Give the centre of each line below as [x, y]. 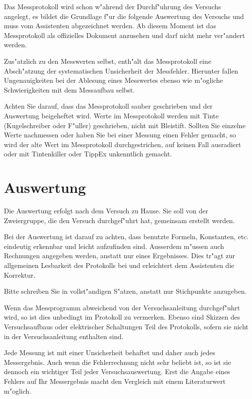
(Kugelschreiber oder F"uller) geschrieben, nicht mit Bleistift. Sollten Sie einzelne [125, 125]
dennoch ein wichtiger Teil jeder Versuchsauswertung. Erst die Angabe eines [117, 371]
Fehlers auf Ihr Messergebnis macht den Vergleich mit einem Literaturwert [115, 381]
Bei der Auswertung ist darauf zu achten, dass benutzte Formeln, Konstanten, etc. [126, 237]
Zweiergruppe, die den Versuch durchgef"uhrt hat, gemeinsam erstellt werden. [119, 220]
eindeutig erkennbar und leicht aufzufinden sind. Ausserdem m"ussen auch [114, 246]
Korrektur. [20, 275]
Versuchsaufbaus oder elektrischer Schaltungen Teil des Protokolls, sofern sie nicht [126, 326]
